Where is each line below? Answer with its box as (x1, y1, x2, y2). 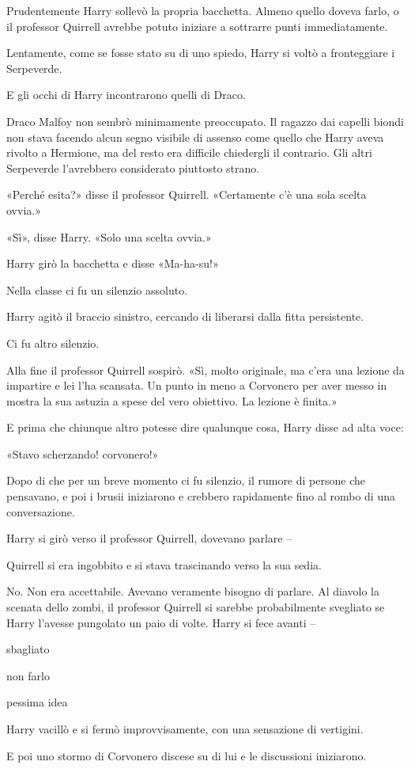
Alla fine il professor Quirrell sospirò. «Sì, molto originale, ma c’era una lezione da (6, 361, 405, 378)
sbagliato (6, 641, 50, 657)
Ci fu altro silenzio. (6, 334, 100, 351)
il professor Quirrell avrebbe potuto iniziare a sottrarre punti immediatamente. (6, 17, 388, 34)
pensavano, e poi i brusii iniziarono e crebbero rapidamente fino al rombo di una (6, 488, 395, 504)
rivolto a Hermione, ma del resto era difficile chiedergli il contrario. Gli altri (6, 144, 372, 161)
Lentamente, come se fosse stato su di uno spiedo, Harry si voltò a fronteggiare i (6, 44, 395, 61)
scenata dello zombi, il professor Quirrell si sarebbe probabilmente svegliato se (6, 599, 385, 615)
